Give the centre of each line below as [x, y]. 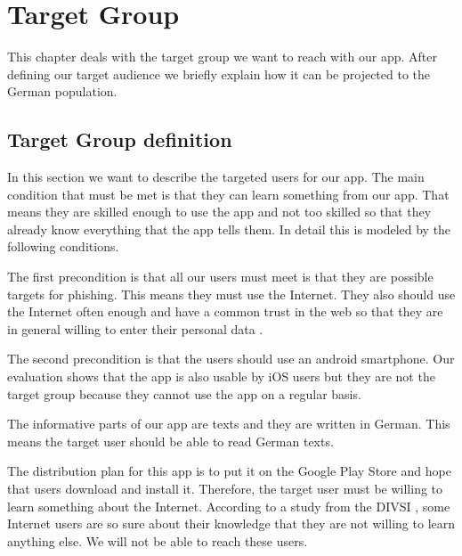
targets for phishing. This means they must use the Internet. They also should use [231, 294]
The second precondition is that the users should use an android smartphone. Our [231, 359]
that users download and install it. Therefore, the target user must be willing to [225, 489]
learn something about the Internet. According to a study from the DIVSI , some [229, 506]
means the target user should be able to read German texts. [170, 441]
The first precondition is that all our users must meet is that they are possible [220, 277]
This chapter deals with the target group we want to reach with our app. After [222, 57]
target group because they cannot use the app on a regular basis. [184, 393]
